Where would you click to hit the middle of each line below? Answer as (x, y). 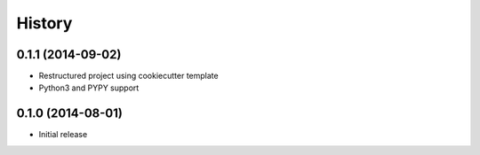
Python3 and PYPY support (89, 88)
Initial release (63, 135)
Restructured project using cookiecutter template (128, 76)
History (44, 23)
